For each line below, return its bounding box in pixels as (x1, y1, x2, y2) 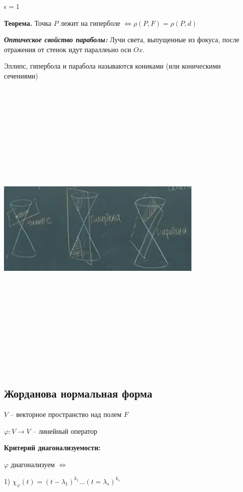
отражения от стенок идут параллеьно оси (4, 44, 131, 54)
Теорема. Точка (4, 17, 52, 28)
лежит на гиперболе (60, 17, 121, 28)
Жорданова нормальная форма (4, 386, 152, 401)
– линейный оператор (33, 425, 98, 436)
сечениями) (4, 70, 38, 81)
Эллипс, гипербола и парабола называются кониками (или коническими (4, 61, 221, 71)
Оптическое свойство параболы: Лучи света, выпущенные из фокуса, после (4, 34, 240, 45)
